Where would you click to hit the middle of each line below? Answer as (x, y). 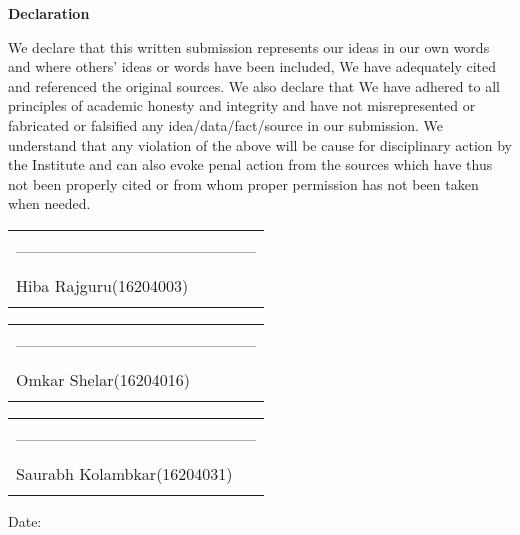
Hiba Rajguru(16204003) (102, 285)
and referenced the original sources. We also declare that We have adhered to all (254, 85)
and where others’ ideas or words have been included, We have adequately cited (252, 66)
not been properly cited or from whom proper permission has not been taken (243, 183)
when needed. (49, 203)
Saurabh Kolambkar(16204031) (124, 473)
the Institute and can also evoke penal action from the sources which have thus (250, 164)
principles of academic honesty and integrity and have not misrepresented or (242, 105)
